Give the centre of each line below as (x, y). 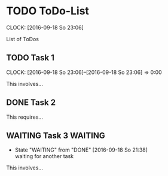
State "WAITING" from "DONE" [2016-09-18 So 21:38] (81, 150)
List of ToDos (22, 39)
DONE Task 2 (31, 103)
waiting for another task (44, 156)
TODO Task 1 (30, 58)
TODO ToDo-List (48, 11)
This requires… (25, 117)
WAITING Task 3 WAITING (56, 135)
